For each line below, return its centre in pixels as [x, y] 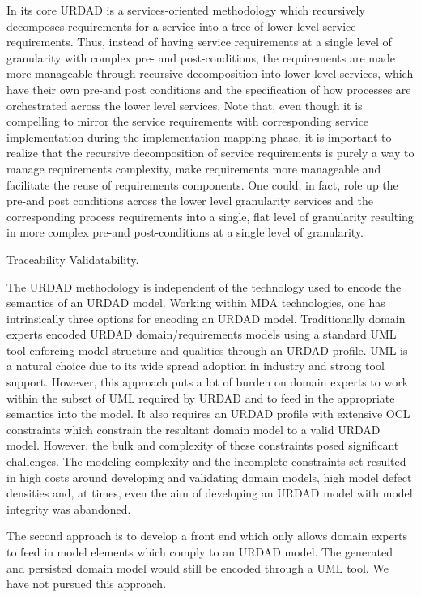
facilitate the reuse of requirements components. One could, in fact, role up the [202, 184]
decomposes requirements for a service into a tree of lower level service [181, 26]
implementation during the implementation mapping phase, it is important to [199, 136]
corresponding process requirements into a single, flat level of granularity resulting [210, 216]
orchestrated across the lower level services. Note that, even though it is [185, 105]
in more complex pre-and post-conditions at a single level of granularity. [185, 232]
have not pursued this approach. [87, 584]
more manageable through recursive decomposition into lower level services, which [210, 73]
